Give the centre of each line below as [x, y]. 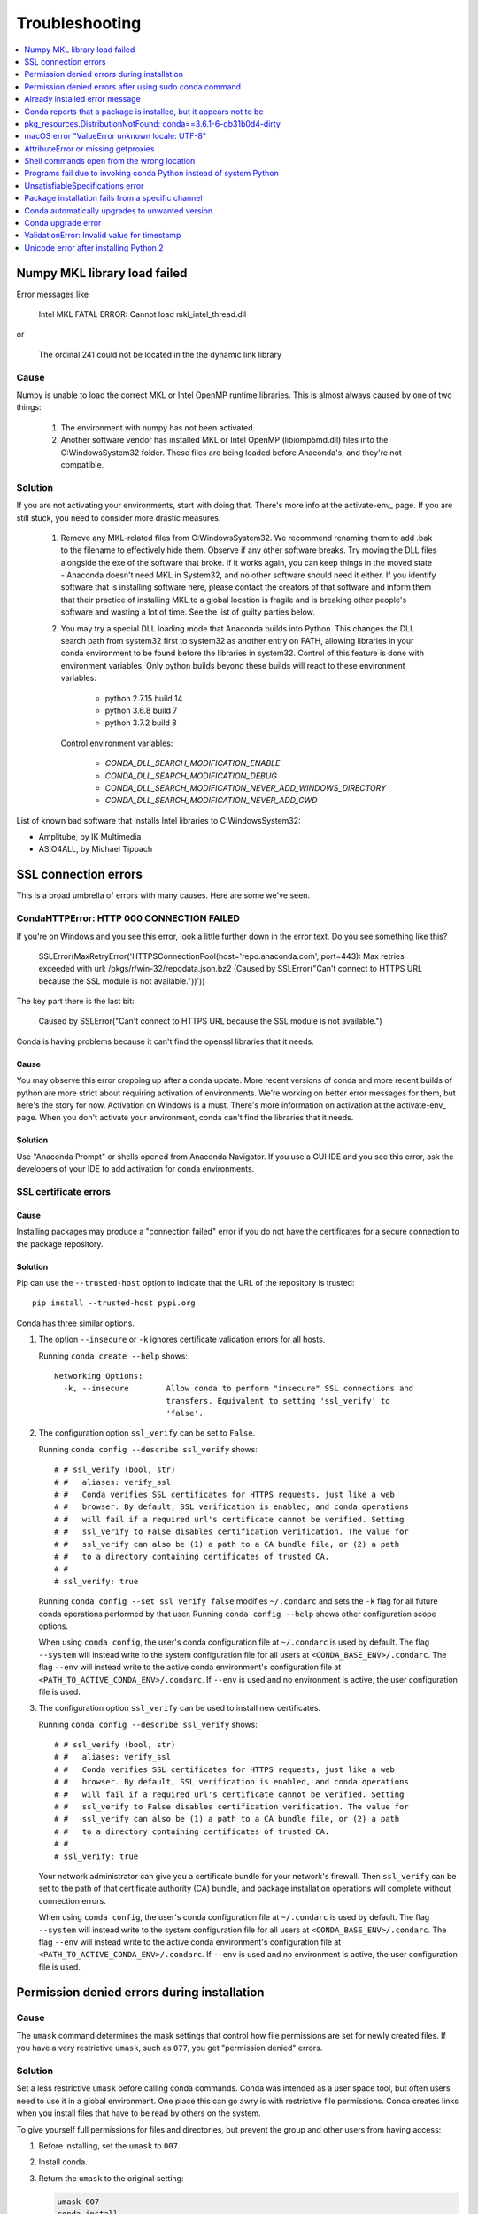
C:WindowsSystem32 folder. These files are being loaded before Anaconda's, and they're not [231, 453]
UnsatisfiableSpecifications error [84, 185]
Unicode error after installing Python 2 [94, 247]
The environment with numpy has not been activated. [158, 427]
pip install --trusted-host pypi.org [114, 1303]
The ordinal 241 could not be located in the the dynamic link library [160, 354]
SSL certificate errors [63, 1191]
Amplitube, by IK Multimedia [90, 837]
